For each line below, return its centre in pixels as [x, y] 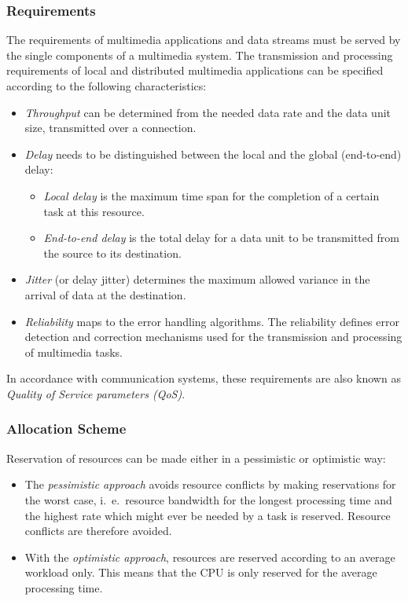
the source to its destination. [112, 253]
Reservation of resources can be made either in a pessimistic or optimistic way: [196, 458]
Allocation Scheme [66, 429]
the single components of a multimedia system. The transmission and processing [200, 55]
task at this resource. [94, 211]
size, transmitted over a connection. [110, 128]
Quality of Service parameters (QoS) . [96, 393]
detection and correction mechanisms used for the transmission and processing [213, 337]
